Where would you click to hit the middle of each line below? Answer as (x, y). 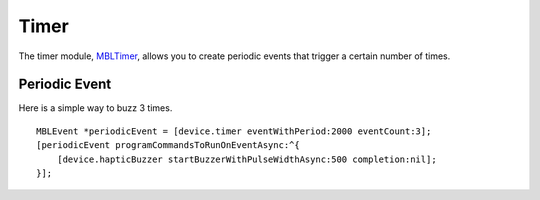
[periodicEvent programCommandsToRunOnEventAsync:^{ (168, 145)
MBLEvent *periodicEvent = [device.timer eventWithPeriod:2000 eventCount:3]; (234, 131)
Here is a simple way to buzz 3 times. (95, 108)
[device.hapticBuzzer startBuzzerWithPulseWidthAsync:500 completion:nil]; (246, 159)
